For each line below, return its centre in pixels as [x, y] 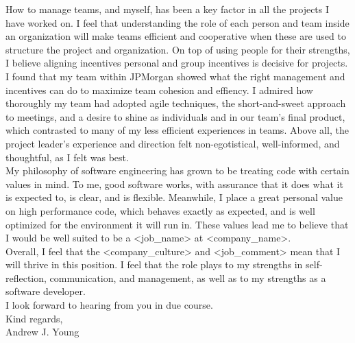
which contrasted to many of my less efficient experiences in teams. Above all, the [177, 130]
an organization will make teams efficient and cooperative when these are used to [176, 36]
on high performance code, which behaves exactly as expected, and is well [160, 210]
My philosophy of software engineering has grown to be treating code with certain [177, 170]
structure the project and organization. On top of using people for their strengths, [178, 49]
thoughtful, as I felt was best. [67, 157]
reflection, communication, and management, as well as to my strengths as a [166, 277]
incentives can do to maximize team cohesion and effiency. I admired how [159, 90]
